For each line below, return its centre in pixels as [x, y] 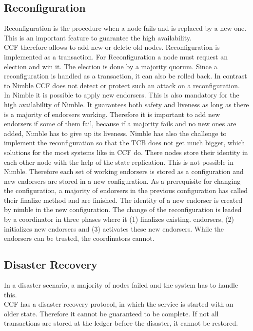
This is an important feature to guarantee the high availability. [98, 37]
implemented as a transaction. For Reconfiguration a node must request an [116, 56]
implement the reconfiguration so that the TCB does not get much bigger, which [125, 143]
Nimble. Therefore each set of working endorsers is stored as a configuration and [124, 171]
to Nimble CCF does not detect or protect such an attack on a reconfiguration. [122, 85]
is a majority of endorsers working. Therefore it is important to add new [112, 114]
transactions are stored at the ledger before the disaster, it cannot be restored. [121, 323]
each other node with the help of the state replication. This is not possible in [119, 162]
